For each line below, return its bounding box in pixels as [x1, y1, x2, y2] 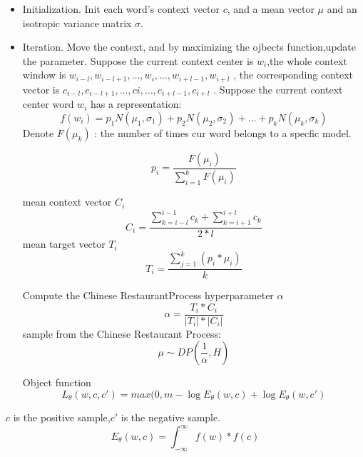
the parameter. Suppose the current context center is [22, 53, 254, 68]
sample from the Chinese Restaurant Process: [22, 326, 221, 341]
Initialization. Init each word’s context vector [22, 1, 220, 16]
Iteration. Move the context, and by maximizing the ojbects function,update [22, 39, 357, 54]
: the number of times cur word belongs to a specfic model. [94, 125, 352, 140]
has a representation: [90, 96, 182, 111]
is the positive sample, [13, 409, 111, 424]
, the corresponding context [233, 67, 353, 82]
